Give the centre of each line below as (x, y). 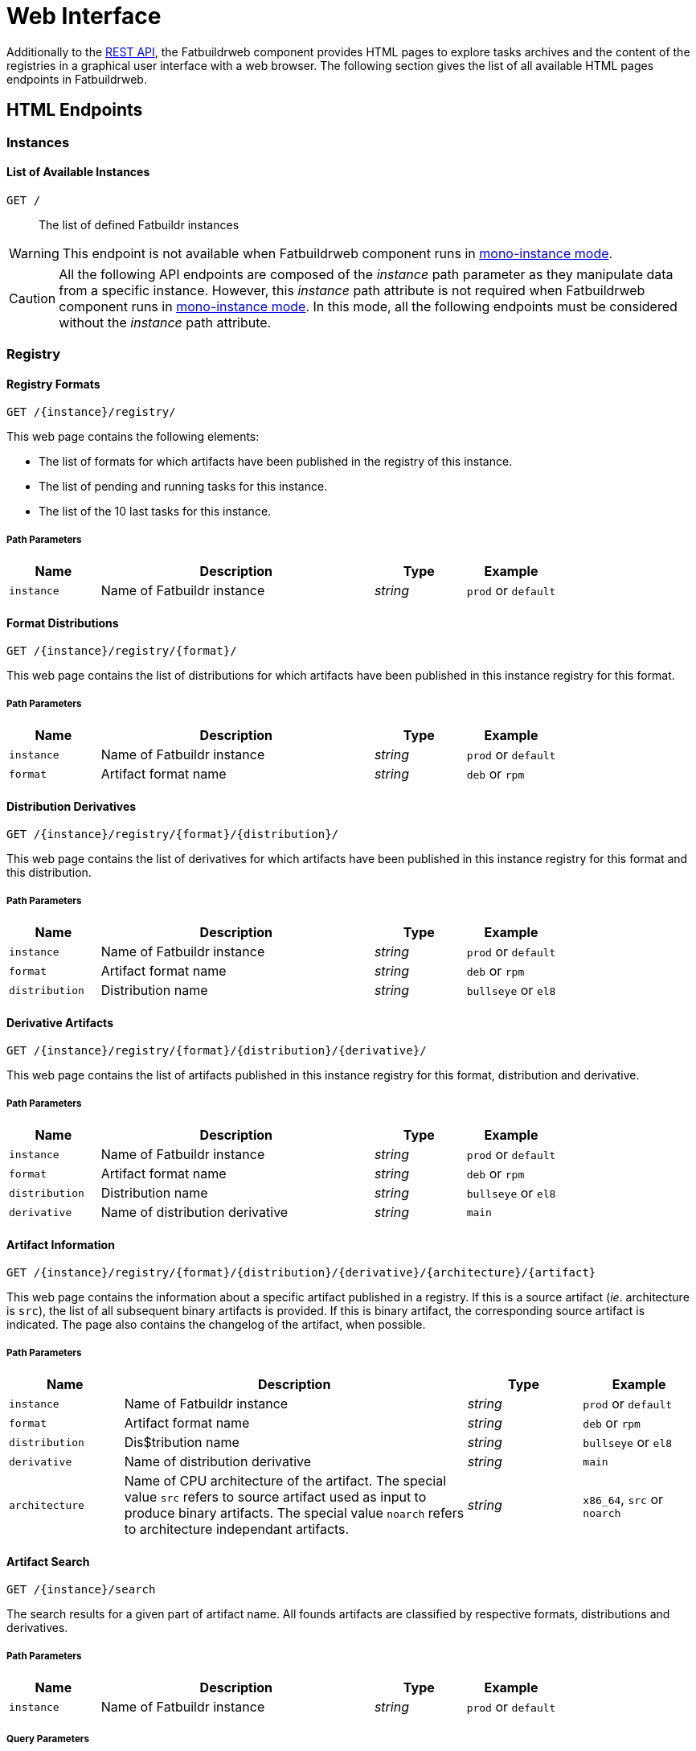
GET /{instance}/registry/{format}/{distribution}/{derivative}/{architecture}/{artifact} (301, 1273)
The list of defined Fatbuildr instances (139, 224)
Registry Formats (53, 384)
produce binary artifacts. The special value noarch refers (294, 1513)
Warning (34, 253)
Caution (33, 298)
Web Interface (84, 16)
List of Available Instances (78, 172)
